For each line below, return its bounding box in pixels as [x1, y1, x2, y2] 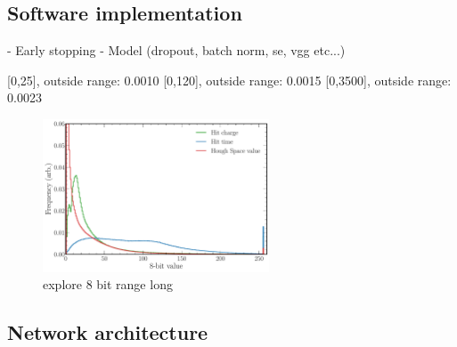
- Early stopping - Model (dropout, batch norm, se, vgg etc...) [7, 41, 346, 60]
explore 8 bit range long [43, 275, 173, 294]
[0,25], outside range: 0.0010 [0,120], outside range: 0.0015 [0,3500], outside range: [7, 70, 452, 89]
